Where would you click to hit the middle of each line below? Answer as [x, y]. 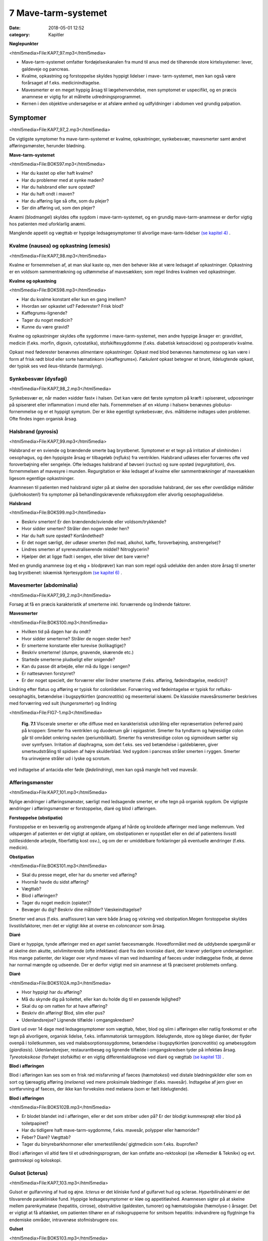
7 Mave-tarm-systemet [58, 13]
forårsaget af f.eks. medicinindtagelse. [61, 83]
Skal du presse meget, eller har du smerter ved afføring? [79, 875]
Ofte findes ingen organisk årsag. [43, 418]
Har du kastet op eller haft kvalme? [57, 173]
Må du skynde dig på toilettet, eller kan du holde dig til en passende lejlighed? [101, 999]
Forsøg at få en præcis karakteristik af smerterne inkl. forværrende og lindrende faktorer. [100, 604]
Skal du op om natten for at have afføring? [65, 1006]
